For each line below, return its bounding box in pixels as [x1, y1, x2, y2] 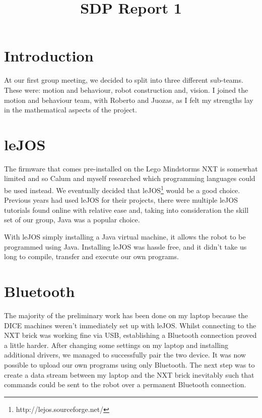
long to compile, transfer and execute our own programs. [4, 251, 179, 262]
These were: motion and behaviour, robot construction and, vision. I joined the [4, 84, 248, 95]
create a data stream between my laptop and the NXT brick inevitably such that [4, 369, 254, 380]
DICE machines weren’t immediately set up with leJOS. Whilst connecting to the [4, 320, 256, 330]
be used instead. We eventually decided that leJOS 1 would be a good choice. [4, 184, 240, 195]
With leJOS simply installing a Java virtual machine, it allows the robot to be [4, 231, 246, 242]
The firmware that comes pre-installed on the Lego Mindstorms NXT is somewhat [4, 163, 258, 173]
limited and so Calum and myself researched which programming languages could [4, 173, 255, 184]
